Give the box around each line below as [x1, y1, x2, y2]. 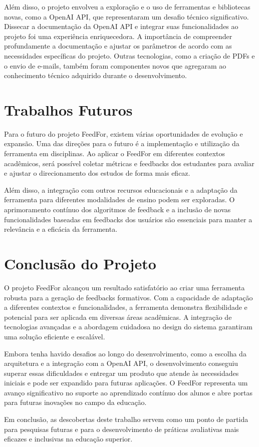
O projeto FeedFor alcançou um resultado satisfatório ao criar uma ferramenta [4, 282, 245, 292]
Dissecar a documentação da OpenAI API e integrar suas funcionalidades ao [4, 21, 238, 32]
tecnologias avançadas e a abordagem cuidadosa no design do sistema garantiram [4, 321, 252, 332]
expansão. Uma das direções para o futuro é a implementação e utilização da [4, 138, 239, 149]
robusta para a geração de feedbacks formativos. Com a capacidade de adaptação [4, 292, 253, 302]
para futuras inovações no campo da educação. [4, 397, 147, 407]
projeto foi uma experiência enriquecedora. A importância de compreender [4, 31, 232, 41]
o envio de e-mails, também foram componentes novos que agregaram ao [4, 60, 226, 71]
